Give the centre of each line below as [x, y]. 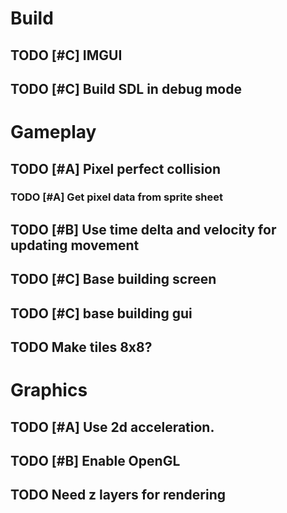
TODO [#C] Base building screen [113, 279]
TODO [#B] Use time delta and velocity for [143, 229]
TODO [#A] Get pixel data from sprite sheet [116, 197]
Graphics [49, 390]
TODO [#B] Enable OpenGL [95, 461]
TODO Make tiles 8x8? [81, 347]
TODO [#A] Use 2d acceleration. [112, 427]
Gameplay [53, 132]
